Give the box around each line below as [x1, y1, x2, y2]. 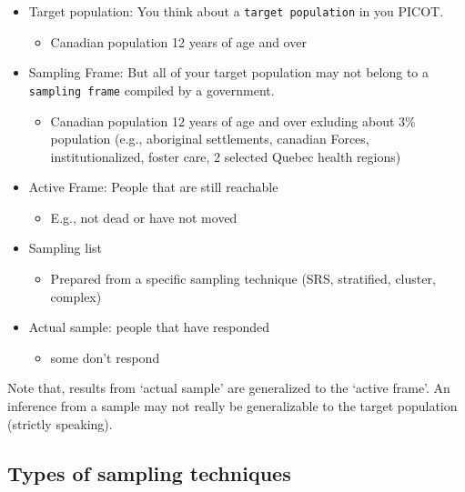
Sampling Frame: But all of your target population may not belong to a [28, 63, 430, 82]
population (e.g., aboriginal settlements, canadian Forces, [50, 129, 369, 148]
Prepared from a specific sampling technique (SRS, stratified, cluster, [50, 269, 436, 288]
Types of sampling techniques [7, 458, 291, 487]
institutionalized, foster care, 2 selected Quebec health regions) [50, 146, 401, 166]
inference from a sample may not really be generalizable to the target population [7, 397, 458, 416]
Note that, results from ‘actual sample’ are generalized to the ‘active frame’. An [7, 378, 450, 397]
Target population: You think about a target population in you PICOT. [28, 2, 444, 20]
